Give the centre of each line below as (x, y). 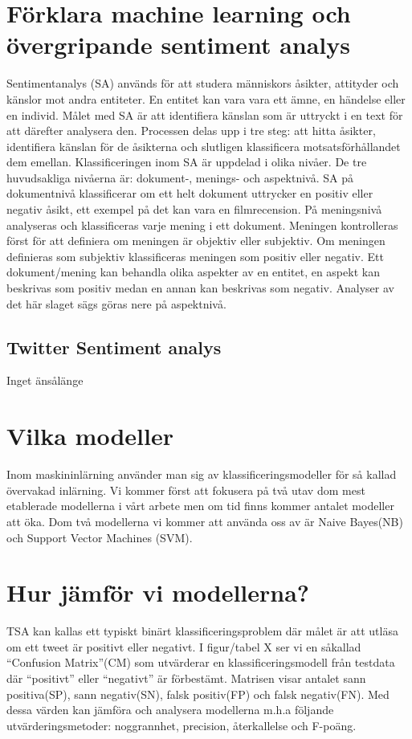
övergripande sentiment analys (179, 45)
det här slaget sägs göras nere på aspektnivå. (116, 303)
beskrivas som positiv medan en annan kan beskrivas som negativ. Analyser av (200, 288)
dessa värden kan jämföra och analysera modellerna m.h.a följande (170, 710)
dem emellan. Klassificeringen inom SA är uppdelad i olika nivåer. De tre (187, 162)
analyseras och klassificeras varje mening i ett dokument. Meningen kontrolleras (202, 225)
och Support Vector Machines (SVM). (100, 537)
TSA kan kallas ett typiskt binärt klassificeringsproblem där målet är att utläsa (202, 631)
